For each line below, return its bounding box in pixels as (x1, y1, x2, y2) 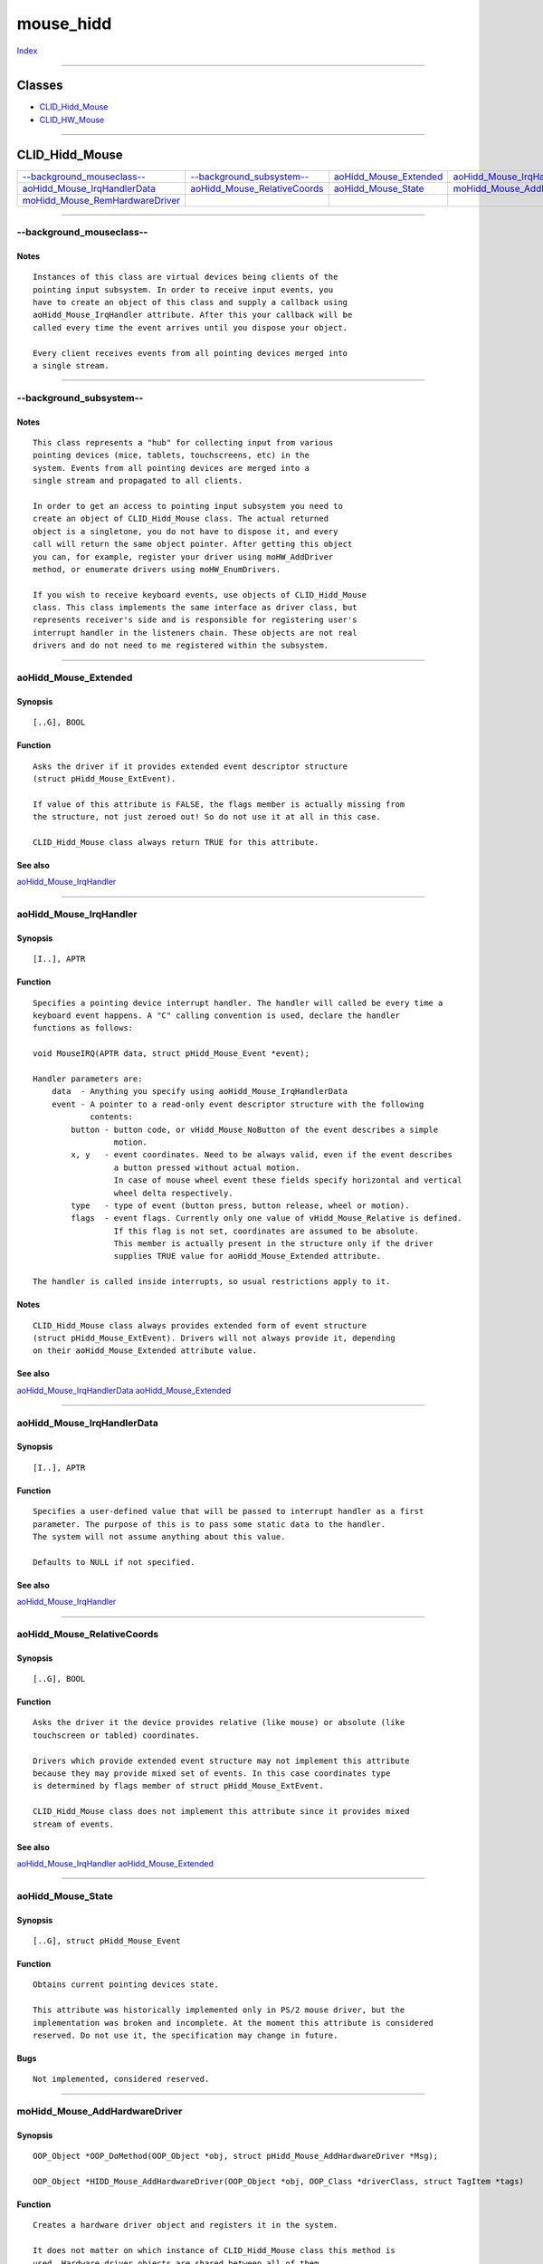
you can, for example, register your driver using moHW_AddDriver (33, 552, 334, 561)
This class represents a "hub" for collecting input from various (33, 437, 334, 447)
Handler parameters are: (33, 1074, 143, 1084)
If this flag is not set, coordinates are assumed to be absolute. (113, 1225, 420, 1236)
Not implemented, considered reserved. (33, 2074, 210, 2085)
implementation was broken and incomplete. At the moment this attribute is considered (33, 2018, 434, 2028)
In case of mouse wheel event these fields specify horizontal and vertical (113, 1175, 462, 1185)
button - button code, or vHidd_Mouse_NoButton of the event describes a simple (71, 1124, 439, 1135)
